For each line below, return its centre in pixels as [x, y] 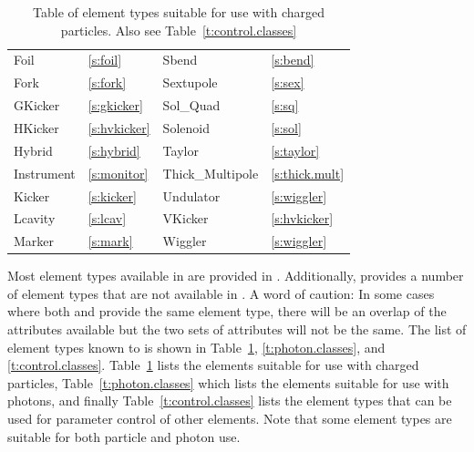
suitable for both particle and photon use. [124, 436]
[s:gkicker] [115, 105]
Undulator [191, 195]
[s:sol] [286, 127]
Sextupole [190, 82]
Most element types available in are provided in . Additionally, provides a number [236, 276]
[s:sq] [285, 105]
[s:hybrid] [114, 150]
